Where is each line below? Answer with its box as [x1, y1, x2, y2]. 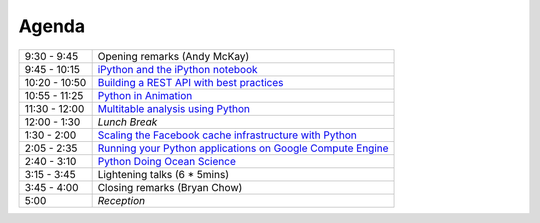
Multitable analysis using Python [97, 101, 250, 115]
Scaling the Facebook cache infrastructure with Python [97, 128, 357, 142]
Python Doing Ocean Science [97, 154, 237, 168]
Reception [97, 193, 146, 207]
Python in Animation [97, 88, 193, 102]
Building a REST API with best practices [97, 75, 284, 89]
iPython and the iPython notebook [97, 62, 259, 76]
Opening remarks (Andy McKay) [97, 49, 250, 63]
